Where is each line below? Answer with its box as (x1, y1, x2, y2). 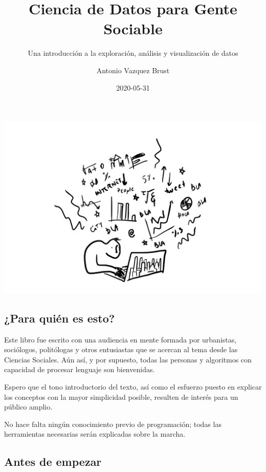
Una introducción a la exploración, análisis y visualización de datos (28, 48, 238, 58)
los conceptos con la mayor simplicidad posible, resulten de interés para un (4, 391, 238, 402)
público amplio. (4, 401, 53, 412)
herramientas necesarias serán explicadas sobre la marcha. (4, 428, 186, 439)
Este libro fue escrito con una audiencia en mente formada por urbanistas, (4, 334, 237, 345)
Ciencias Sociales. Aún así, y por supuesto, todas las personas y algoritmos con (4, 354, 252, 364)
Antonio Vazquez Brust (96, 65, 170, 75)
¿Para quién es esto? (4, 310, 115, 326)
